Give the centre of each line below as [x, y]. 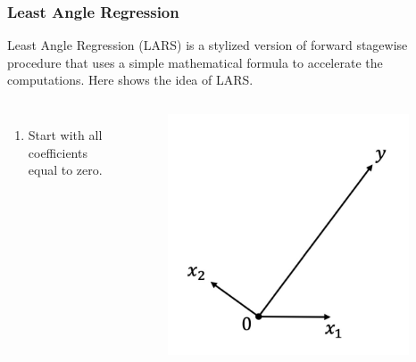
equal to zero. [65, 170]
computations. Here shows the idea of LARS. [130, 80]
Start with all [65, 135]
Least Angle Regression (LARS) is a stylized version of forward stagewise [208, 45]
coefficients [58, 152]
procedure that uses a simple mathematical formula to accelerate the [195, 62]
